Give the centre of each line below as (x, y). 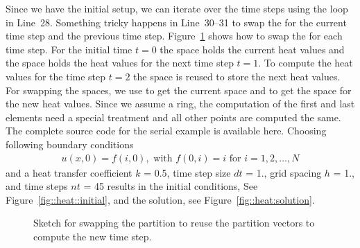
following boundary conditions (70, 144)
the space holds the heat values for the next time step (120, 63)
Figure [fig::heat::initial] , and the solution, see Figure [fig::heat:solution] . (160, 199)
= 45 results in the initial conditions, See (171, 186)
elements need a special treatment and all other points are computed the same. (173, 117)
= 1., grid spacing (284, 172)
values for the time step (56, 76)
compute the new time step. (93, 236)
